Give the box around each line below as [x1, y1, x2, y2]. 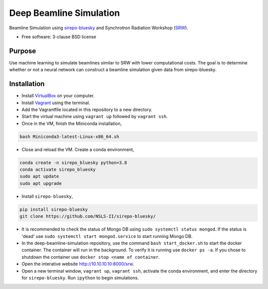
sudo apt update [19, 173, 60, 179]
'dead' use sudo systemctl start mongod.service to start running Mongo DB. [21, 233, 193, 239]
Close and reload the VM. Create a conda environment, [21, 146, 134, 152]
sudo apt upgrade [19, 180, 62, 186]
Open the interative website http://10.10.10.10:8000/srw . [21, 261, 134, 267]
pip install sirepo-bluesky [19, 206, 88, 212]
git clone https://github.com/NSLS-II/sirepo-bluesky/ [19, 214, 156, 219]
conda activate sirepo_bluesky [19, 167, 96, 173]
